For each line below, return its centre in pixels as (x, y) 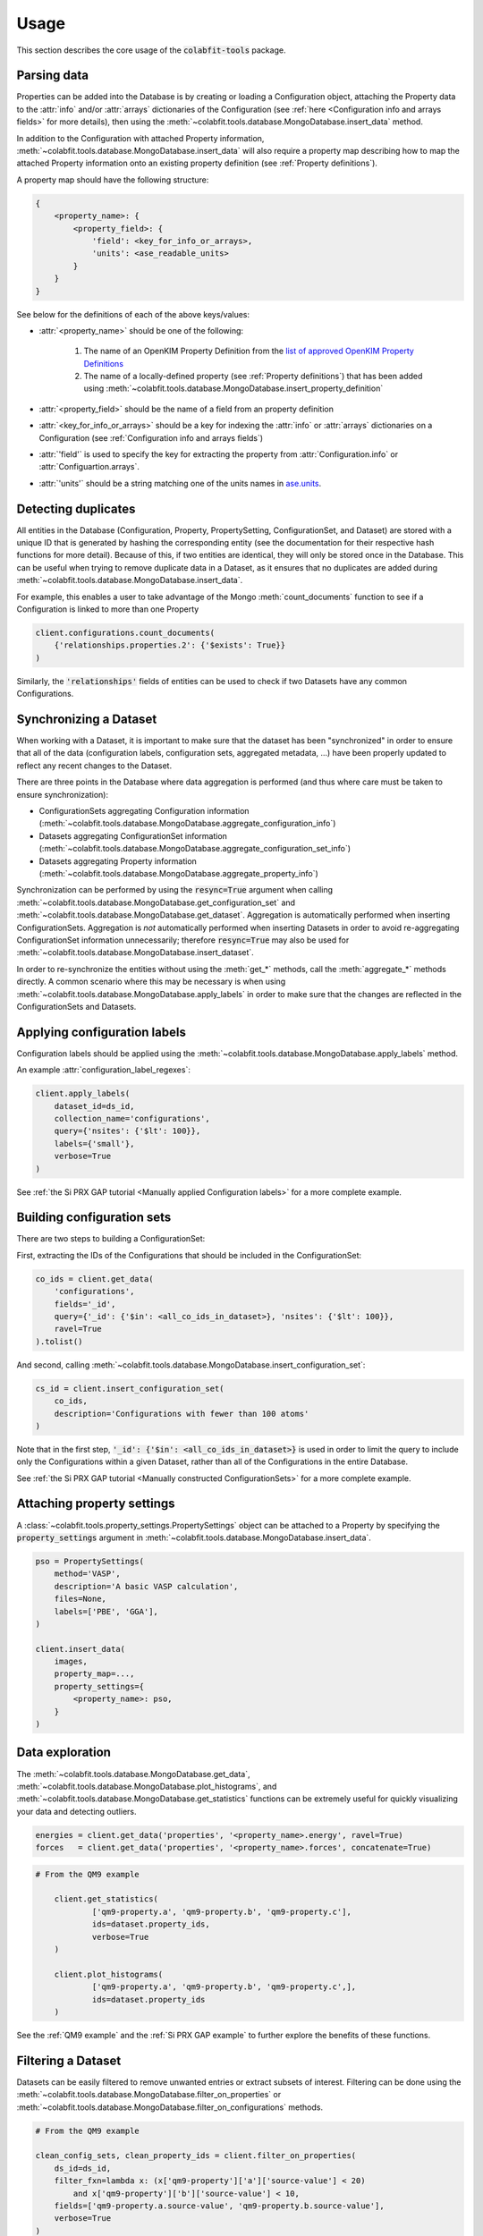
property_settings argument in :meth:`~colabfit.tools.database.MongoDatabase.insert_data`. (194, 1537)
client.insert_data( (80, 1649)
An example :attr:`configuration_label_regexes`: (104, 1070)
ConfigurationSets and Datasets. (76, 1006)
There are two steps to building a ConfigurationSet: (111, 1239)
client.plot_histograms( (109, 1974)
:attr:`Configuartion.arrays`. (89, 467)
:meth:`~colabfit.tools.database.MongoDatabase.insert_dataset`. (135, 953)
